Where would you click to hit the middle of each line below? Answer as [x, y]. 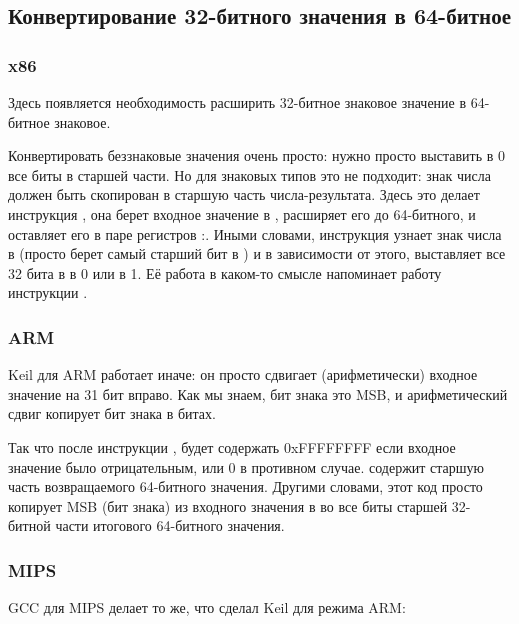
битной [29, 525]
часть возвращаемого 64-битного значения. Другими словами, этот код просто [245, 486]
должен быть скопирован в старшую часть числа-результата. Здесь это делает [244, 194]
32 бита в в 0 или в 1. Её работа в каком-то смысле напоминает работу [225, 272]
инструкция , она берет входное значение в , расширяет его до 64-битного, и [242, 213]
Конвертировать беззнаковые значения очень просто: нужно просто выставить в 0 [257, 155]
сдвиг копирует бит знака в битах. [112, 413]
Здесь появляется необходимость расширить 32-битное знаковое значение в [237, 102]
